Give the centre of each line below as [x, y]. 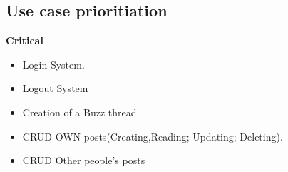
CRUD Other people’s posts [84, 160]
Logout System [55, 88]
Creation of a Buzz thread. [81, 112]
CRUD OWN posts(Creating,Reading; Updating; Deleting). [153, 136]
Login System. [53, 64]
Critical [25, 40]
